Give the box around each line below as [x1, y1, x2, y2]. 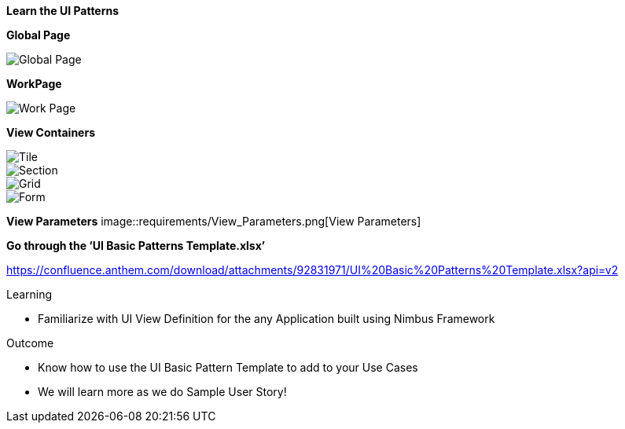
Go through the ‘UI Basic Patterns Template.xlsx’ [6, 239, 266, 252]
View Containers [6, 126, 95, 139]
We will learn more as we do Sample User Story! [38, 385, 287, 398]
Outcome [6, 336, 54, 350]
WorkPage [6, 77, 62, 90]
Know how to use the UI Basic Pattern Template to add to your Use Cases [38, 361, 418, 374]
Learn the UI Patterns [6, 4, 119, 17]
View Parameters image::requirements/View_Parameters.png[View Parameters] [6, 214, 421, 228]
